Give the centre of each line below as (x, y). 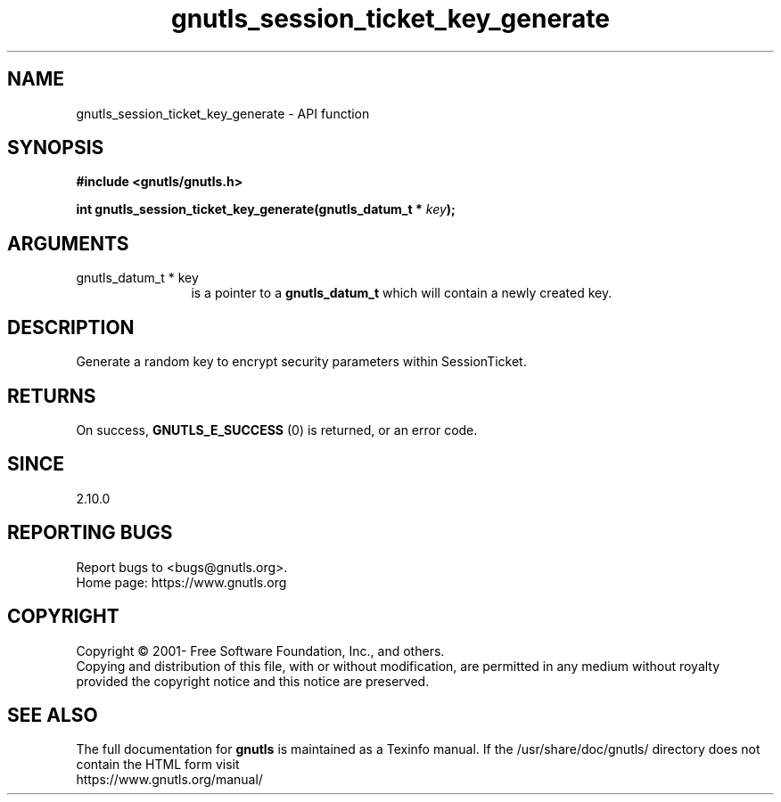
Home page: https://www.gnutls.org (181, 582)
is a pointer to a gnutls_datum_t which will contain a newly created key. (402, 293)
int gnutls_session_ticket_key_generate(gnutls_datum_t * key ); (266, 209)
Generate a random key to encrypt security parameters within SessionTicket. (301, 362)
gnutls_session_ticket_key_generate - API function (223, 113)
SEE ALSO (53, 715)
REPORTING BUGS (90, 533)
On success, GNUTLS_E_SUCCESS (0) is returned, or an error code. (277, 430)
